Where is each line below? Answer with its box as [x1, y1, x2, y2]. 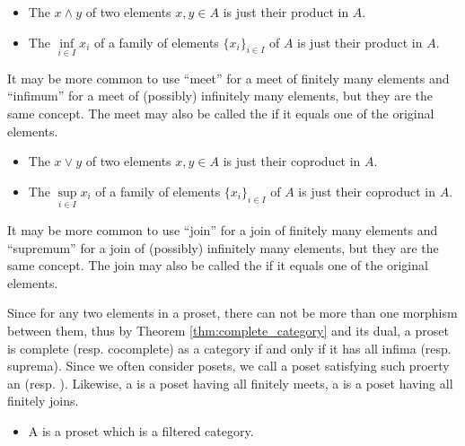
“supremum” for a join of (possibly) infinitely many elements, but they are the [7, 238, 439, 257]
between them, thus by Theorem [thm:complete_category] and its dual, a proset [7, 320, 449, 339]
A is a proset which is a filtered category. [28, 421, 254, 440]
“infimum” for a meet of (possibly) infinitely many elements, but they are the [7, 86, 433, 105]
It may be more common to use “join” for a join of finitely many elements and [7, 221, 438, 239]
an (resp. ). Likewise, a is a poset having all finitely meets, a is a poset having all [7, 373, 453, 392]
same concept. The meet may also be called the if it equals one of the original [7, 104, 434, 122]
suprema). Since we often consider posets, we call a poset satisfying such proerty [7, 356, 450, 375]
